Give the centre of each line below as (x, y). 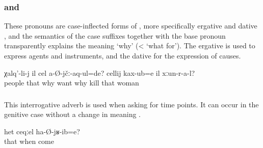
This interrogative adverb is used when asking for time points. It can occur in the (131, 104)
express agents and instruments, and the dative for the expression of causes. (123, 55)
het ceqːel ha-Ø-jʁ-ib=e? (42, 131)
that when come (29, 141)
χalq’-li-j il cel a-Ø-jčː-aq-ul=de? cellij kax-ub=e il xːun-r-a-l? (100, 72)
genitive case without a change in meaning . (73, 114)
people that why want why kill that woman (72, 83)
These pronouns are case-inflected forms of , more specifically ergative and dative (131, 26)
